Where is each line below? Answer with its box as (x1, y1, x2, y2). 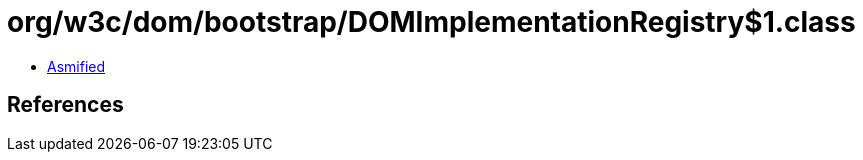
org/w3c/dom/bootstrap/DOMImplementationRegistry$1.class (7, 5, 856, 39)
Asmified (47, 57, 106, 75)
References (7, 92, 124, 118)
